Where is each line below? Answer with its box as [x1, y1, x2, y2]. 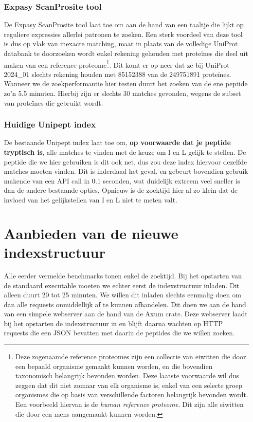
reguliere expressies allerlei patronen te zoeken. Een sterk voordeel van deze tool [4, 29, 243, 39]
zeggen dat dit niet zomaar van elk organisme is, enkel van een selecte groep [15, 380, 242, 390]
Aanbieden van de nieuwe [4, 223, 179, 243]
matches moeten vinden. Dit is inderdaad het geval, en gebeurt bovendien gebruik [4, 166, 248, 176]
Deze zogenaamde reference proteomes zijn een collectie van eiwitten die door [15, 351, 246, 362]
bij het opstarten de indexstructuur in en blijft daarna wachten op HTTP [4, 318, 223, 328]
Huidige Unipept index [4, 118, 96, 130]
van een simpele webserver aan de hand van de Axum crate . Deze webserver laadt [4, 309, 248, 319]
